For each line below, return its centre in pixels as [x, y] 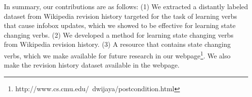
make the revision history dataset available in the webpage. [92, 65]
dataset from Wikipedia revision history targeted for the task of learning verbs [120, 16]
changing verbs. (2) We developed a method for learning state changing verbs [119, 35]
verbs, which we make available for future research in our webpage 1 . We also [117, 55]
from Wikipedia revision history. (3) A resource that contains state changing [118, 44]
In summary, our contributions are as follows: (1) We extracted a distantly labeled [126, 6]
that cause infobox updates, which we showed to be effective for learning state [120, 25]
